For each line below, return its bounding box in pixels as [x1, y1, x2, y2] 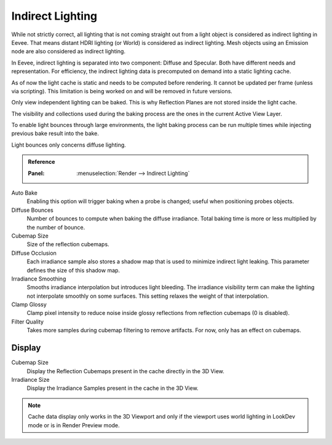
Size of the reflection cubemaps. [26, 241, 110, 248]
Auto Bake [11, 189, 38, 196]
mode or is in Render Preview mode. [28, 421, 120, 429]
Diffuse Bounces [11, 206, 53, 214]
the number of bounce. [26, 223, 85, 231]
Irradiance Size [11, 376, 50, 383]
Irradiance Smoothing [11, 275, 66, 282]
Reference [28, 158, 55, 166]
